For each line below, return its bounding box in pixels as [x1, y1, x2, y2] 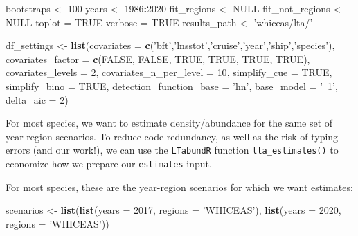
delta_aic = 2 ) [6, 92, 69, 107]
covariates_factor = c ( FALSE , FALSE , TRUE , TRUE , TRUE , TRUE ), [6, 51, 310, 66]
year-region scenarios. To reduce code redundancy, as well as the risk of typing [6, 129, 339, 143]
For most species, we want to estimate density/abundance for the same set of [6, 116, 333, 130]
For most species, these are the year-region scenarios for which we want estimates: [6, 179, 353, 194]
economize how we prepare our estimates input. [6, 156, 212, 170]
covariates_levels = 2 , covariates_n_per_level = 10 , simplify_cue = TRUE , [6, 65, 332, 80]
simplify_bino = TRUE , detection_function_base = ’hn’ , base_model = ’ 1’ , [6, 78, 338, 93]
